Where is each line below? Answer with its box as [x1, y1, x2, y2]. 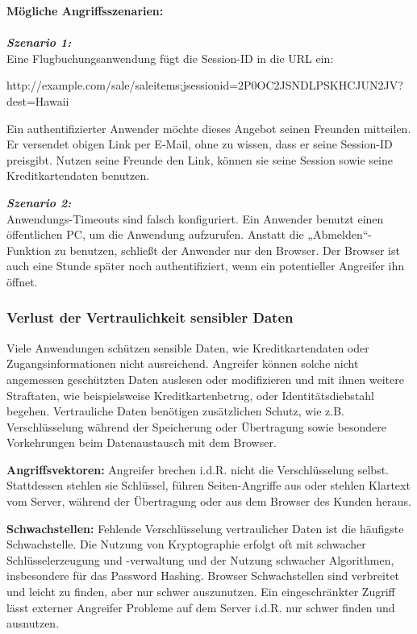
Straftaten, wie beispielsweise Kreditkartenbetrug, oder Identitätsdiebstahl [6, 386, 375, 403]
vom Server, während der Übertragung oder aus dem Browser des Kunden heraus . [6, 493, 411, 510]
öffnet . [6, 273, 38, 290]
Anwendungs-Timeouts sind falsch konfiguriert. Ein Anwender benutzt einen [6, 210, 384, 227]
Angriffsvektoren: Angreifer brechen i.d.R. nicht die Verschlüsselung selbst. [6, 461, 389, 478]
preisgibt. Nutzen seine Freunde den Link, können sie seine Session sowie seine [6, 151, 393, 168]
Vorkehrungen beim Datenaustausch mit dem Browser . [6, 434, 277, 451]
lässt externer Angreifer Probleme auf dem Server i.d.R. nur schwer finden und [6, 599, 395, 615]
